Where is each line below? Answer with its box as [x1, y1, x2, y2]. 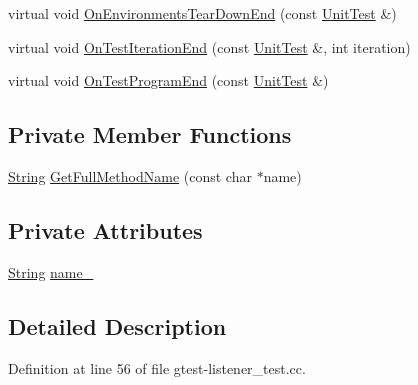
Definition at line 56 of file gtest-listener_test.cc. [8, 357, 306, 378]
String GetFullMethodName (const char [8, 165, 252, 186]
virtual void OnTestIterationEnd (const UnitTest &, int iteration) [8, 36, 411, 57]
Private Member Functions [8, 119, 292, 150]
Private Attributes [8, 214, 203, 245]
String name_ [8, 261, 94, 282]
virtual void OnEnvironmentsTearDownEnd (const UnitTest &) [8, 3, 397, 23]
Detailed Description [8, 310, 227, 341]
